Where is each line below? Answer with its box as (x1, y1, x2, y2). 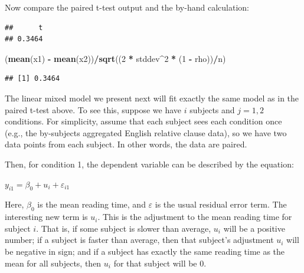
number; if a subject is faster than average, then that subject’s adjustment (5, 233, 274, 246)
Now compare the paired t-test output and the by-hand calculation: (5, 1, 249, 13)
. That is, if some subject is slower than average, (36, 222, 211, 234)
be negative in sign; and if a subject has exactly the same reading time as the (5, 245, 285, 257)
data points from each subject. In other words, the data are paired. (5, 138, 247, 150)
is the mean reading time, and (37, 198, 146, 210)
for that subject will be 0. (113, 256, 207, 269)
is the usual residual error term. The (155, 198, 287, 210)
